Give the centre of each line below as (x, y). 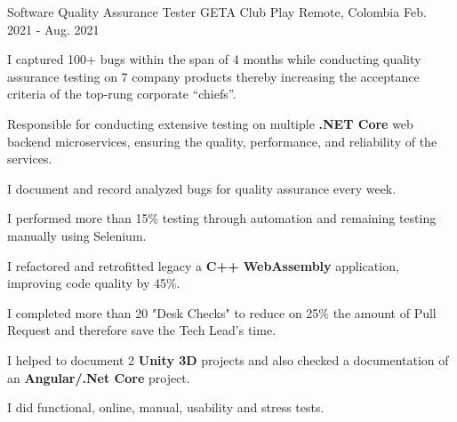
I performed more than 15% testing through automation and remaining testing (222, 218)
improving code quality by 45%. (94, 283)
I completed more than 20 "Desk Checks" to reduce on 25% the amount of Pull (222, 312)
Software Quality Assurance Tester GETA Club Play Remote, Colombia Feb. (217, 12)
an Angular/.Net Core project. (99, 377)
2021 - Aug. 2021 (53, 29)
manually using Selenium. (77, 235)
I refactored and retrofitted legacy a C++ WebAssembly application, (203, 265)
